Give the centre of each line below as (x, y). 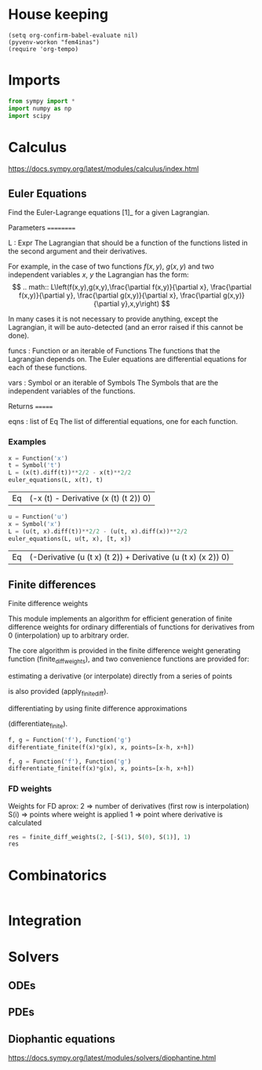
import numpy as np (40, 108)
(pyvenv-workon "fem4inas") (54, 42)
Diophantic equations (62, 1039)
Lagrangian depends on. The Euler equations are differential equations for (127, 360)
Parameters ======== (42, 228)
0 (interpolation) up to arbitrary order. (69, 635)
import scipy (29, 115)
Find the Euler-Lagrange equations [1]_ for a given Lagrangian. (109, 213)
